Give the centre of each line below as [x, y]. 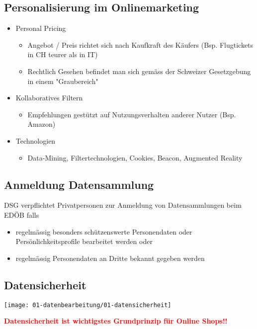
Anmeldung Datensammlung [79, 184]
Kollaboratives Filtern [49, 98]
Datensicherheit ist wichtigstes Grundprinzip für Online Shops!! [116, 321]
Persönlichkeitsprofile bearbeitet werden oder [84, 241]
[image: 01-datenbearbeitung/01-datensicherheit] [88, 305]
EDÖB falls [22, 214]
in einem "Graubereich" [63, 81]
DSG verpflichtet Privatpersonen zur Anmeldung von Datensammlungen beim [123, 205]
